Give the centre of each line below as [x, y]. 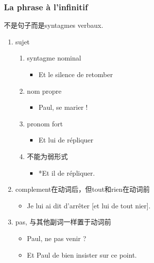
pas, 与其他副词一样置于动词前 [63, 222]
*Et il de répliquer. [67, 172]
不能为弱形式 [47, 156]
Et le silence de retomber [76, 74]
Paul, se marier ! [63, 107]
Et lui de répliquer [66, 140]
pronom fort [45, 123]
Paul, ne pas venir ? [57, 238]
